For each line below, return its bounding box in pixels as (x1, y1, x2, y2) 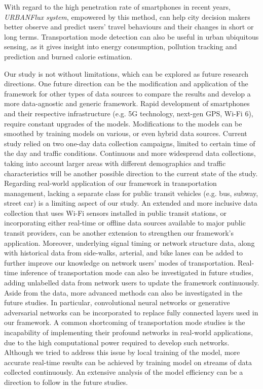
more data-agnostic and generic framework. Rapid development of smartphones (4, 98, 250, 109)
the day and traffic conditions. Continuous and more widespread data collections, (4, 148, 256, 158)
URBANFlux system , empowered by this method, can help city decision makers (4, 11, 250, 22)
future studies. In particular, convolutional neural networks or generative (4, 297, 230, 308)
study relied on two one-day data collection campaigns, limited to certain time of (4, 138, 255, 148)
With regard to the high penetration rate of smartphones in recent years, (4, 2, 231, 12)
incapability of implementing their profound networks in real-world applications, (4, 327, 253, 337)
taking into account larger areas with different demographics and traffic (4, 157, 226, 168)
